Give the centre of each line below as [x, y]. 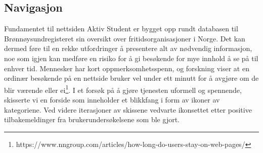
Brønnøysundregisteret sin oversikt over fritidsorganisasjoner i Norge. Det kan [125, 38]
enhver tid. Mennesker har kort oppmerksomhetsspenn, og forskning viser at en [127, 68]
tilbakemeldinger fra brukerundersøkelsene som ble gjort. [92, 119]
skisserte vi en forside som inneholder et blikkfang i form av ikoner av [112, 100]
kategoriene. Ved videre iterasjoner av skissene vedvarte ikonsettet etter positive [128, 109]
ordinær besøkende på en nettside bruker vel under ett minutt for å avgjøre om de [131, 78]
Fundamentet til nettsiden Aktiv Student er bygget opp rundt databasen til [121, 29]
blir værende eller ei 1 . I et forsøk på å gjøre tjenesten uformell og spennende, [123, 89]
